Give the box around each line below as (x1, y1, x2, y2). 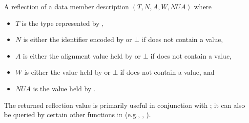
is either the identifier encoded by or (23, 34, 132, 44)
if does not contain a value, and (120, 67, 215, 77)
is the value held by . (33, 83, 96, 93)
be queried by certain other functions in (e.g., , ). (4, 109, 151, 120)
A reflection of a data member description (4, 1, 129, 11)
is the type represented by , (21, 18, 104, 28)
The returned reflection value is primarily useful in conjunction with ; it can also (4, 100, 245, 110)
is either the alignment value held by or (22, 50, 141, 61)
